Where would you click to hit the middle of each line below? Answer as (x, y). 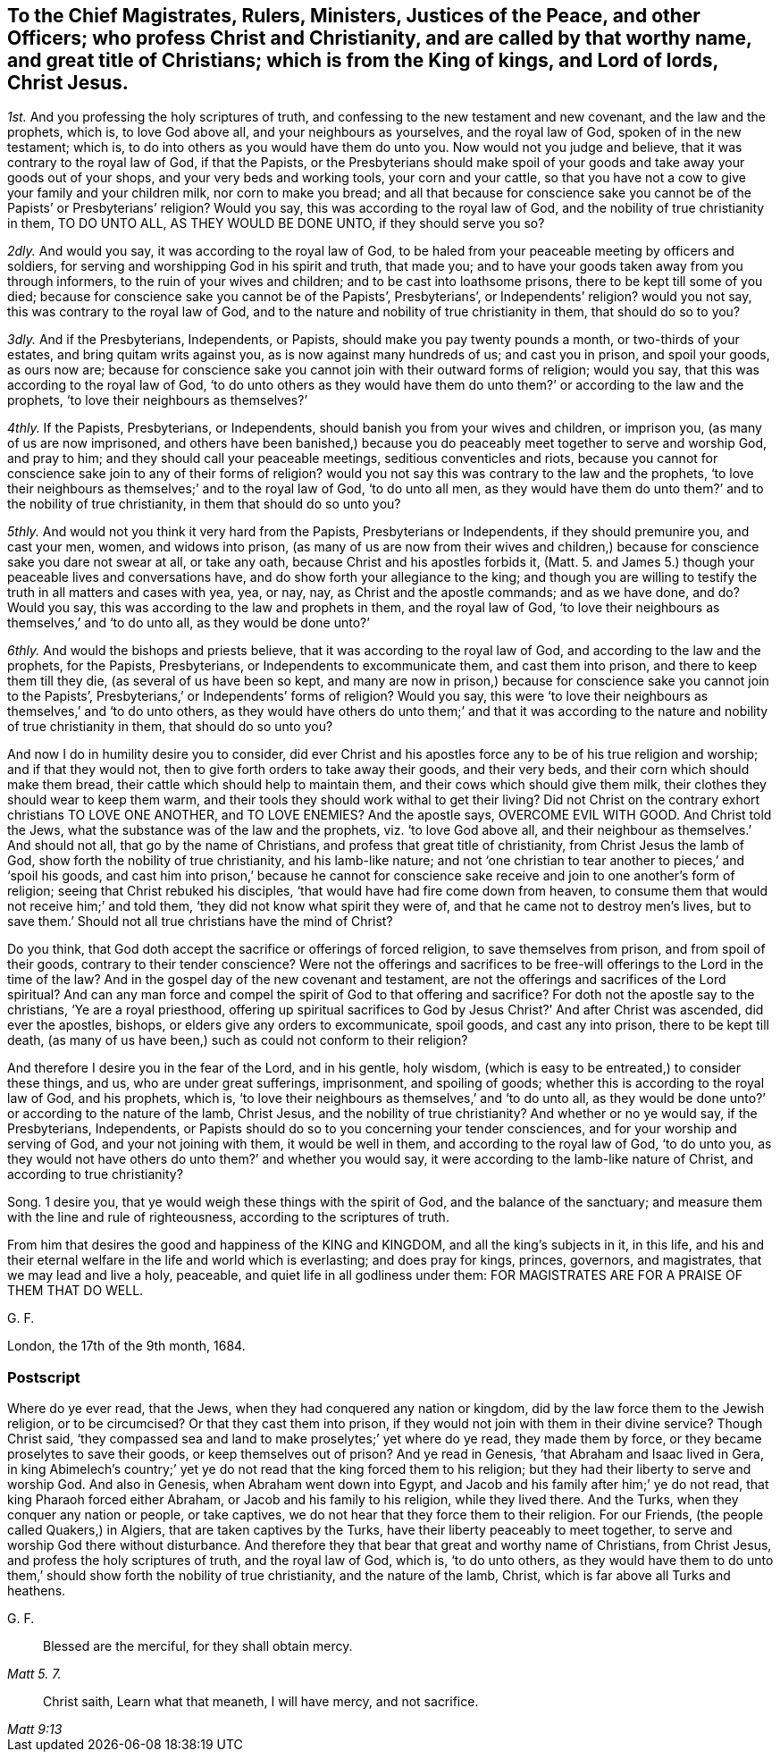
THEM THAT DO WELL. (75, 1291)
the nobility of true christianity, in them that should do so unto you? (204, 504)
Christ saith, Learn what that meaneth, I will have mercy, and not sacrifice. (261, 1702)
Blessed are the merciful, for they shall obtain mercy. (198, 1646)
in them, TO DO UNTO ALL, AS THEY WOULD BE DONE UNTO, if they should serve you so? (276, 223)
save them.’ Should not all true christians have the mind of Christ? (200, 922)
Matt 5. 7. (34, 1674)
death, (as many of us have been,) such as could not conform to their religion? (238, 1040)
